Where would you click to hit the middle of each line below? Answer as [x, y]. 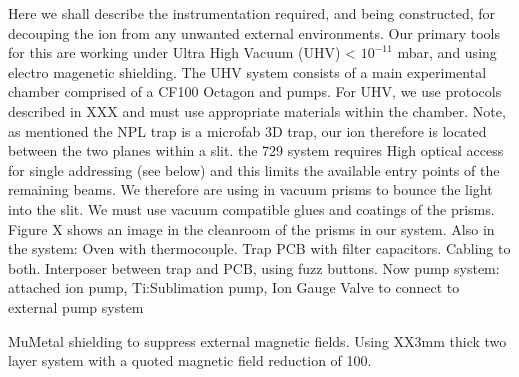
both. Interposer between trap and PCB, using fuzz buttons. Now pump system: [254, 267]
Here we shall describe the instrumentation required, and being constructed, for [252, 13]
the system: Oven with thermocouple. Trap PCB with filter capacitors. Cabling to [259, 248]
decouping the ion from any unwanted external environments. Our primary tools [254, 32]
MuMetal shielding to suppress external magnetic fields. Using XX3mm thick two [257, 340]
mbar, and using [447, 52]
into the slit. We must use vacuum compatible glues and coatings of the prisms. [251, 208]
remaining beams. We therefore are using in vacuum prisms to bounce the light [250, 189]
